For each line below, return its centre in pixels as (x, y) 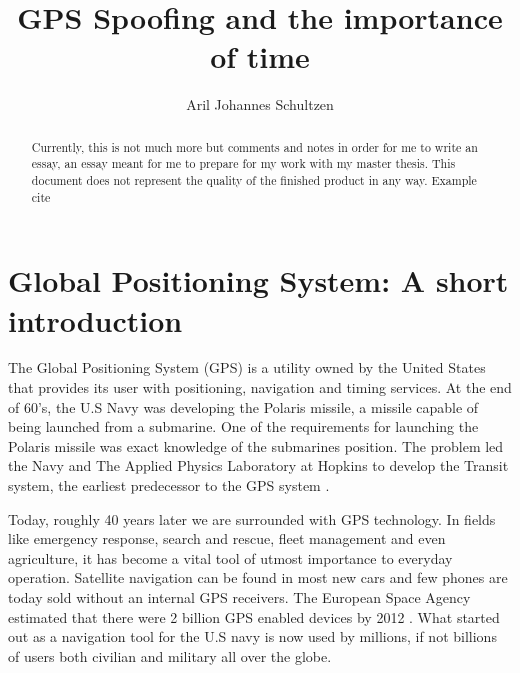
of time (260, 56)
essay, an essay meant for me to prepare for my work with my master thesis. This (243, 163)
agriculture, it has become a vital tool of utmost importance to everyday (230, 557)
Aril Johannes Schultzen (260, 104)
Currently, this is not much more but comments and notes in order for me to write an (254, 146)
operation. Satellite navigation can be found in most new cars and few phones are (258, 577)
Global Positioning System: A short (258, 280)
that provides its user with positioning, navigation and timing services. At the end (260, 387)
